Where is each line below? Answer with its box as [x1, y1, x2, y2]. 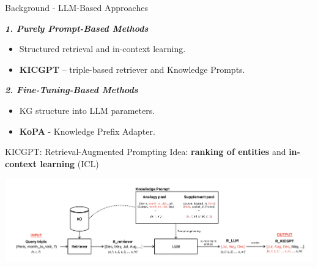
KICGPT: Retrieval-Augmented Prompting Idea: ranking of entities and [5, 145, 286, 158]
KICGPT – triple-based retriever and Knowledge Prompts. [19, 62, 245, 75]
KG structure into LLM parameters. [19, 103, 155, 116]
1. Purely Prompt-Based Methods [5, 21, 149, 34]
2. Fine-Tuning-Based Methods [5, 83, 138, 96]
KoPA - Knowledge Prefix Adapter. [19, 124, 155, 137]
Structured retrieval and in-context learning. [19, 42, 186, 55]
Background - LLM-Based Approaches [5, 1, 148, 13]
